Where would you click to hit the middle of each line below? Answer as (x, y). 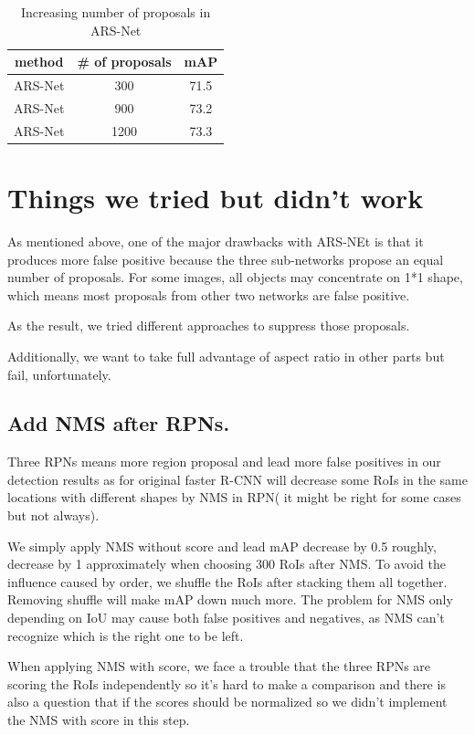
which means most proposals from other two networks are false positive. (209, 294)
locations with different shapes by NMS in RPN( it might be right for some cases (234, 497)
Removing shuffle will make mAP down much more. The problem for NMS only (230, 599)
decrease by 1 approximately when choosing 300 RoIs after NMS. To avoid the (227, 564)
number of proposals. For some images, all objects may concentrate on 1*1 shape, (235, 277)
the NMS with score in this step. (99, 720)
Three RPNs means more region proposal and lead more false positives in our (224, 462)
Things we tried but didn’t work (216, 197)
